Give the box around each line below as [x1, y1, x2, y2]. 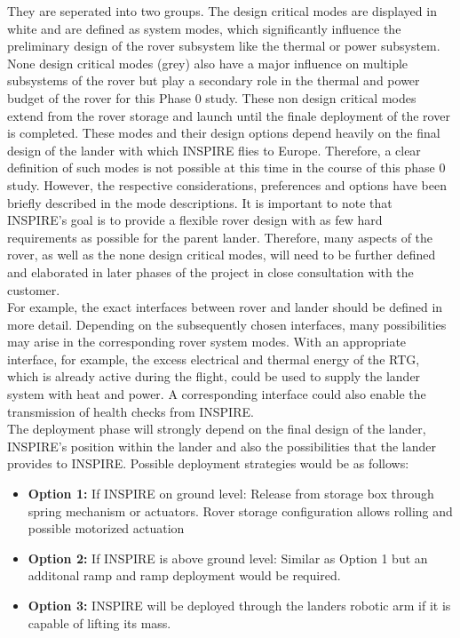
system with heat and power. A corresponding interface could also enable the [7, 385, 426, 403]
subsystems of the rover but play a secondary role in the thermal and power [7, 71, 420, 90]
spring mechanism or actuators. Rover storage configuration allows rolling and [28, 501, 453, 520]
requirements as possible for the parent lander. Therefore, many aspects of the [7, 227, 433, 246]
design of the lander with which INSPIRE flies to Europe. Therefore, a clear [7, 140, 421, 159]
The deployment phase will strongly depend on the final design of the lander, [7, 419, 426, 438]
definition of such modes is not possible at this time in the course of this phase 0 [7, 158, 446, 177]
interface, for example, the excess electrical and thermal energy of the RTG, [7, 349, 420, 368]
